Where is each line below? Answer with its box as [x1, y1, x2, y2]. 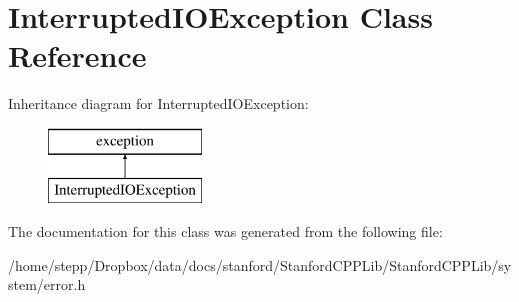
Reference [8, 35, 147, 76]
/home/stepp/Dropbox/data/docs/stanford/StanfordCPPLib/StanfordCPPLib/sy [8, 254, 512, 275]
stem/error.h [8, 274, 86, 295]
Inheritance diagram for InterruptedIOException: [8, 93, 309, 114]
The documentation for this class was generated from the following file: [8, 221, 443, 242]
